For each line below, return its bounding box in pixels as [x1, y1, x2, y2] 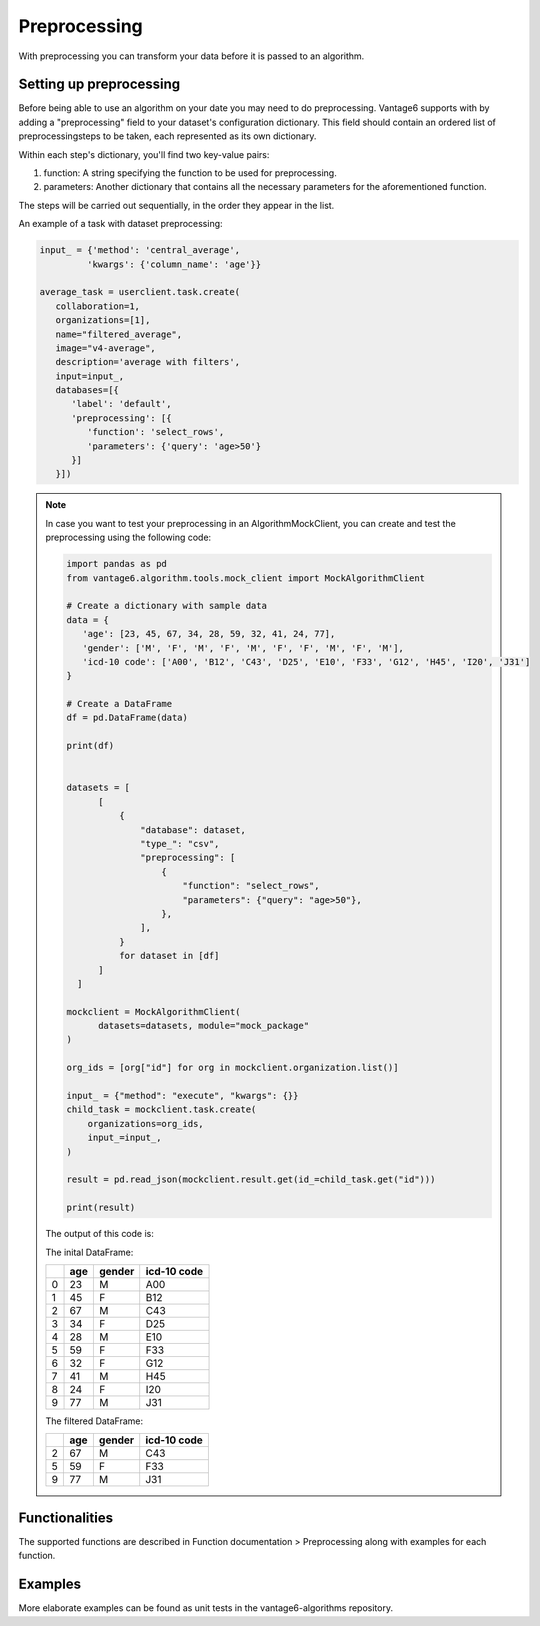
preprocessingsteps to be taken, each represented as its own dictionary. [18, 130, 317, 142]
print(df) [66, 740, 115, 752]
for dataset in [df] [118, 950, 220, 962]
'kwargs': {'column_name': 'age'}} [86, 258, 262, 270]
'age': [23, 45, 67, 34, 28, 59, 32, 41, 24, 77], [81, 628, 336, 640]
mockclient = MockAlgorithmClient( [66, 1006, 241, 1017]
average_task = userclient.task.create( [39, 286, 240, 298]
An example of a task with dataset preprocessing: [18, 218, 224, 230]
